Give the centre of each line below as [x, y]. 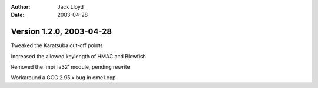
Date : [18, 15]
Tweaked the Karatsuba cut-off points [57, 45]
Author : [21, 7]
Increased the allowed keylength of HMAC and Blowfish [79, 56]
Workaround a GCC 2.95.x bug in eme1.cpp [63, 78]
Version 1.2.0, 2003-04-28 [61, 32]
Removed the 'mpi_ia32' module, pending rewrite [71, 67]
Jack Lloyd [71, 7]
